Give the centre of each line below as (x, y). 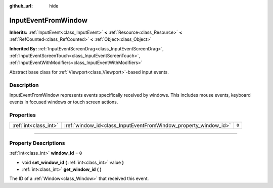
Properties (23, 115)
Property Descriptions (37, 143)
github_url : (21, 6)
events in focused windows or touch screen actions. (64, 102)
